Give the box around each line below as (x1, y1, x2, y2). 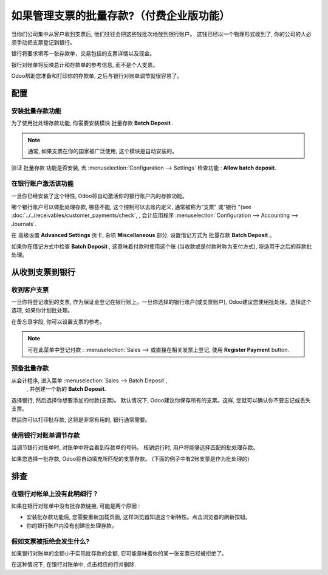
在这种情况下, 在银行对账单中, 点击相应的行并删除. (11, 561, 136, 568)
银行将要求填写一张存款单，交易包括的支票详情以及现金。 (11, 50, 155, 57)
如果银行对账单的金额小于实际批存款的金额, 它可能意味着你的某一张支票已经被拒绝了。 (11, 549, 227, 557)
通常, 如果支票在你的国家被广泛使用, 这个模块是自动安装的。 (27, 148, 177, 155)
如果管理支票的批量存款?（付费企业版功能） (11, 9, 230, 22)
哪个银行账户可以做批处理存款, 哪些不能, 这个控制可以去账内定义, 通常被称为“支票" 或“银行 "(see (11, 203, 251, 210)
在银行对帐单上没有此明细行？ (11, 489, 99, 498)
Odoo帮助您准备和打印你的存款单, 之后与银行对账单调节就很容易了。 (11, 72, 183, 80)
